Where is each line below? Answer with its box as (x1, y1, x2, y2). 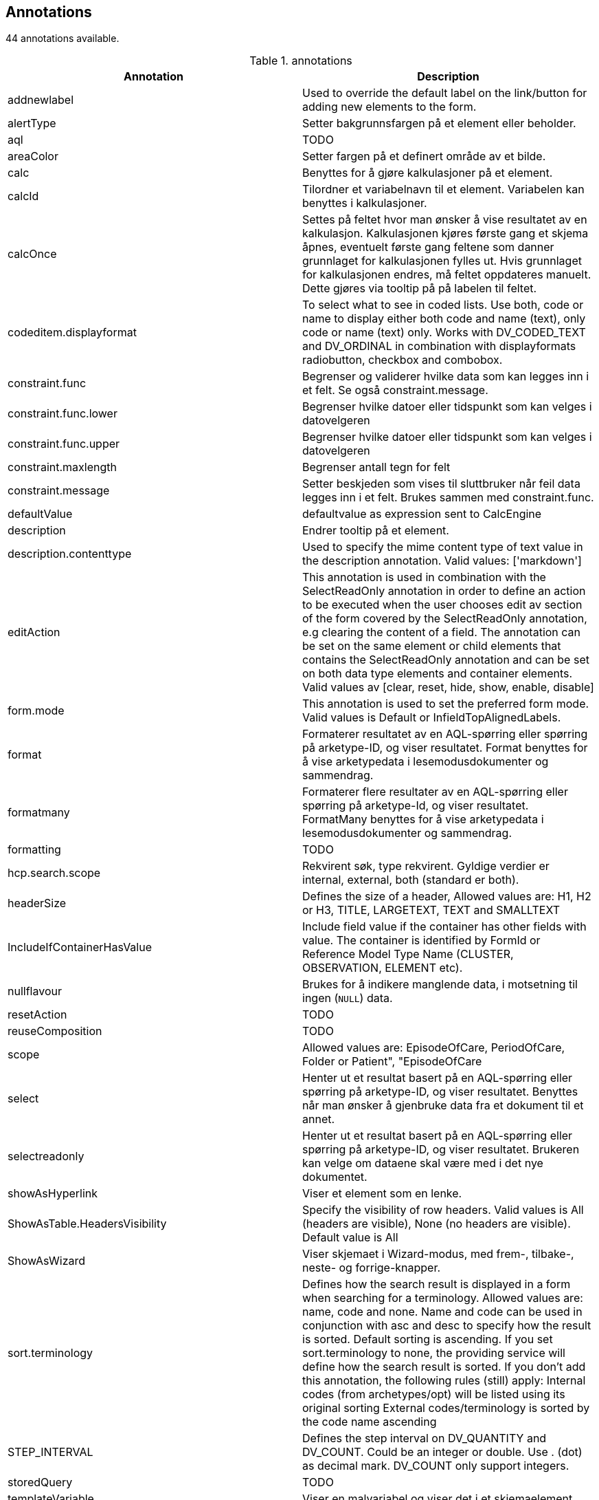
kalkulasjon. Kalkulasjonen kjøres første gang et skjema (302, 226, 589, 241)
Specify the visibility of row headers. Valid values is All (302, 1203, 584, 1217)
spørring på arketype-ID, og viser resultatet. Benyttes (302, 1085, 578, 1099)
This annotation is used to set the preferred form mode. (302, 697, 589, 711)
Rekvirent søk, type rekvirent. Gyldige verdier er (302, 859, 550, 873)
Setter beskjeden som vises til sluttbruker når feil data (302, 477, 580, 491)
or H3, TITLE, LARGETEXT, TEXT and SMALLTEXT (302, 903, 561, 917)
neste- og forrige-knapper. (302, 1261, 441, 1275)
